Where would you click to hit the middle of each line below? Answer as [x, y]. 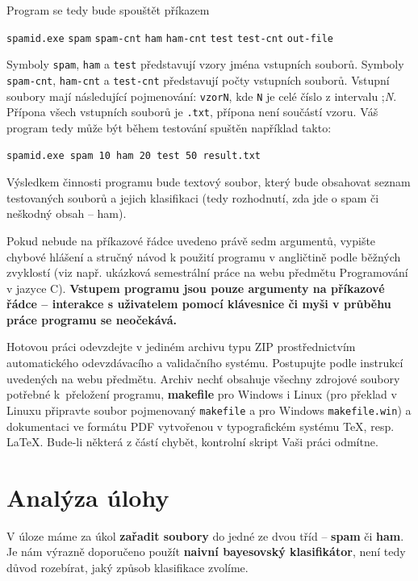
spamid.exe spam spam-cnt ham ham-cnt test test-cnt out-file [170, 38]
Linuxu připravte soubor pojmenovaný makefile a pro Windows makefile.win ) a [209, 410]
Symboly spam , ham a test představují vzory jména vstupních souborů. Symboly [205, 64]
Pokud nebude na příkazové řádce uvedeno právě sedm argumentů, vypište [191, 240]
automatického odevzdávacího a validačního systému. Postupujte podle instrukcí [205, 363]
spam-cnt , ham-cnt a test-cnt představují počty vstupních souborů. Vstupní [198, 79]
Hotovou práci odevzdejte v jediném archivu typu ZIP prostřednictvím [181, 347]
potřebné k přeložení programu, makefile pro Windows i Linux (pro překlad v [202, 394]
